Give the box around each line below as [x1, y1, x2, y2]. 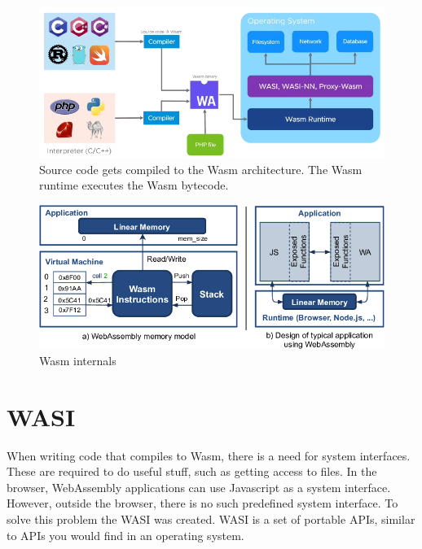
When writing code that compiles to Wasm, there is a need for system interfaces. [7, 447, 411, 464]
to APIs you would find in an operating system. [7, 526, 244, 543]
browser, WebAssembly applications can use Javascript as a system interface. [7, 478, 391, 495]
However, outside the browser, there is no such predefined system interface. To [7, 495, 398, 512]
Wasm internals [39, 351, 116, 368]
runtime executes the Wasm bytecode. [39, 176, 229, 194]
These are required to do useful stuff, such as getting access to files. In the [7, 463, 377, 480]
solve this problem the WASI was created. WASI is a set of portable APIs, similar [7, 511, 415, 528]
